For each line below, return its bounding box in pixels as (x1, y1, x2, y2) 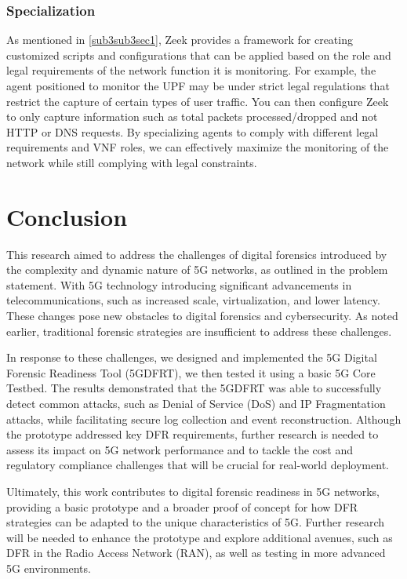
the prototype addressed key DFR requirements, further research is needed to (6, 426, 379, 442)
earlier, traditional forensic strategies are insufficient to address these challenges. (6, 322, 392, 339)
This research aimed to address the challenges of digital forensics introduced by (6, 246, 387, 262)
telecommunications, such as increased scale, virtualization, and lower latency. (6, 292, 380, 308)
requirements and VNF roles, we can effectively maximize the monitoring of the (6, 139, 389, 155)
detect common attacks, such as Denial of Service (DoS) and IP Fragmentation (6, 395, 386, 412)
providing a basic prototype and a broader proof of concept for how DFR (6, 498, 358, 515)
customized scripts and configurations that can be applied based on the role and (6, 46, 391, 63)
